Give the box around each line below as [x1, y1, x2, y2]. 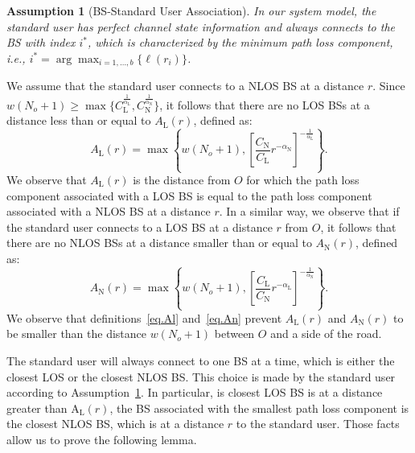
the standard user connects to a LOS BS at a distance [6, 218, 273, 235]
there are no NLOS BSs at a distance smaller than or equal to [6, 234, 312, 251]
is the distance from [133, 171, 231, 187]
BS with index [6, 34, 76, 51]
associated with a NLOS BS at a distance [6, 203, 211, 220]
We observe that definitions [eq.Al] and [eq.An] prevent [6, 309, 282, 326]
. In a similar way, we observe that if [219, 203, 400, 220]
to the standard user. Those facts [236, 415, 400, 432]
